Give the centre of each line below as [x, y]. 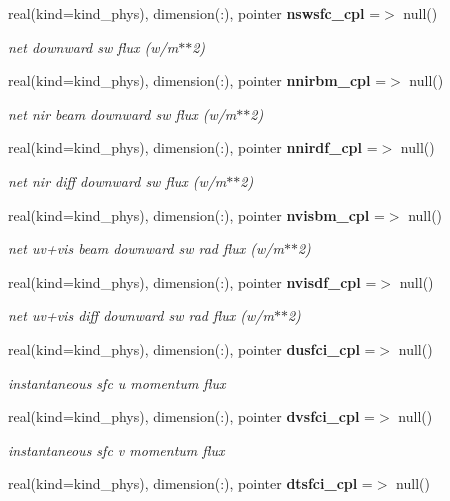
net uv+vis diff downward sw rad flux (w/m [141, 315]
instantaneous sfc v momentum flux [116, 449]
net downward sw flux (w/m [93, 46]
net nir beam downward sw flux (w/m [122, 113]
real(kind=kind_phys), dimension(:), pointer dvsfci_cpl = [192, 416]
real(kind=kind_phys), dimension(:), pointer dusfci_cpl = [192, 348]
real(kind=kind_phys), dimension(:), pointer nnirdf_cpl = [193, 147]
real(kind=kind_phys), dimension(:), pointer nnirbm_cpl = [197, 80]
